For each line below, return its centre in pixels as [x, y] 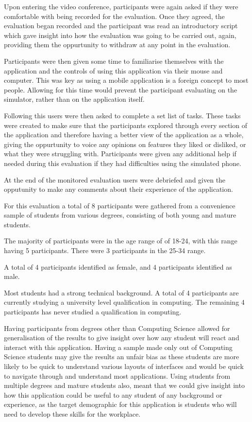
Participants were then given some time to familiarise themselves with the [114, 61]
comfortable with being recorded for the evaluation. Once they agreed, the [114, 16]
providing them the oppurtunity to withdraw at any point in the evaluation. [117, 45]
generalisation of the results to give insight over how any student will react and [122, 338]
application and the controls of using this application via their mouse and [113, 70]
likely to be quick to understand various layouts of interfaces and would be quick [124, 366]
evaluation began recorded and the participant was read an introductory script [121, 26]
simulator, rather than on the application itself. [74, 99]
